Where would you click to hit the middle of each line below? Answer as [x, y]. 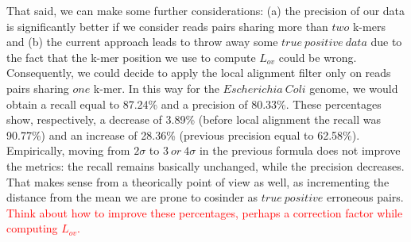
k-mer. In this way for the [156, 88]
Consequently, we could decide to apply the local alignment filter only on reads [199, 73]
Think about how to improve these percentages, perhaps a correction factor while [205, 212]
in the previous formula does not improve [300, 150]
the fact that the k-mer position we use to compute [131, 57]
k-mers [369, 26]
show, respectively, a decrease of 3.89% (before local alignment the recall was [194, 119]
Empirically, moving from [68, 150]
